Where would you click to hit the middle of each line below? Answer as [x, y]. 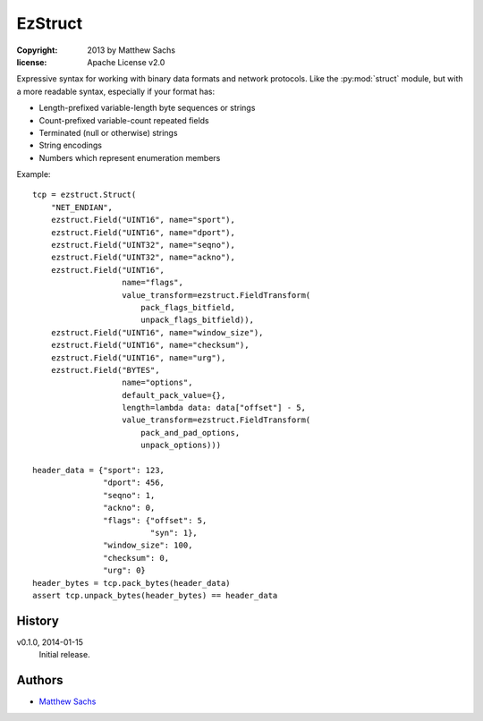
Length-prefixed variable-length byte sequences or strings [147, 108]
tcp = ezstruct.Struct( [85, 195]
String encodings [71, 145]
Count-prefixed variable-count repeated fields [124, 120]
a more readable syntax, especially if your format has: [115, 91]
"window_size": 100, [148, 545]
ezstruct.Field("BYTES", [105, 370]
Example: [34, 174]
